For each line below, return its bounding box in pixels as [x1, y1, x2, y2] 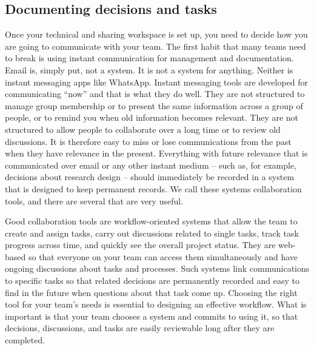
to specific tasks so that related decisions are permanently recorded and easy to [5, 274, 300, 287]
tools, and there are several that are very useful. [5, 194, 184, 207]
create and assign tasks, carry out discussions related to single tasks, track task [5, 226, 299, 239]
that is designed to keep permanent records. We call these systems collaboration [5, 182, 302, 195]
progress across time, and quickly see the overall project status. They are [5, 238, 276, 251]
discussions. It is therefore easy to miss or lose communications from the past [5, 135, 292, 147]
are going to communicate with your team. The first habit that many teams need [5, 39, 306, 52]
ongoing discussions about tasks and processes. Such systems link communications [5, 262, 310, 275]
